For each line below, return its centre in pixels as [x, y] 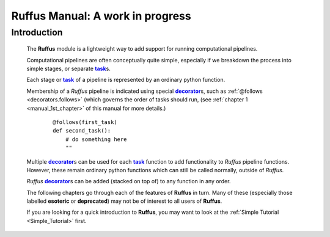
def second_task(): [82, 131]
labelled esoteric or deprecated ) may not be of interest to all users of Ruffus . [124, 201]
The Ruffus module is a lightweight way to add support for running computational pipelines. [142, 49]
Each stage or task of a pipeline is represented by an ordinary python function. [126, 80]
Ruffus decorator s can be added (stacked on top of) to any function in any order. [129, 181]
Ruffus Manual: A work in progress [101, 16]
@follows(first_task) [85, 122]
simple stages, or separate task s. [69, 68]
